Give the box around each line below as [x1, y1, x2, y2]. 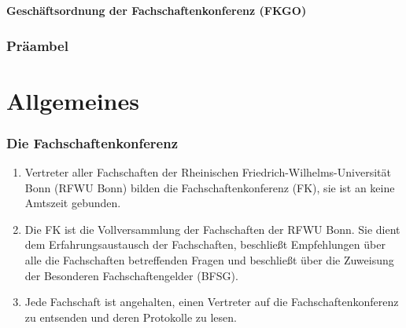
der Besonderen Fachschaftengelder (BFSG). [24, 267, 238, 283]
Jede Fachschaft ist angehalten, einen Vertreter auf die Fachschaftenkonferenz [24, 293, 399, 310]
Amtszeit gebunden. [24, 195, 121, 211]
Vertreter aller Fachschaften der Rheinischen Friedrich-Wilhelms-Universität [24, 164, 391, 180]
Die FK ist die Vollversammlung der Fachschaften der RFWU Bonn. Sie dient [24, 220, 400, 237]
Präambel [6, 35, 68, 55]
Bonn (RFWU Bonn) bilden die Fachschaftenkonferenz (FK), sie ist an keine [24, 179, 395, 195]
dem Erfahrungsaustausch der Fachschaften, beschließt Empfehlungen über [24, 236, 386, 253]
